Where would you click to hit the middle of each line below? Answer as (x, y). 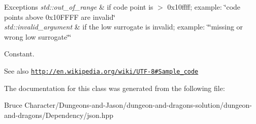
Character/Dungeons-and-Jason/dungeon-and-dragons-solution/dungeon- (138, 105)
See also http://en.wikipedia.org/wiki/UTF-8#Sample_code (101, 70)
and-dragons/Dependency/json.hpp (59, 115)
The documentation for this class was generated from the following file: (115, 88)
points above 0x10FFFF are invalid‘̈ (60, 17)
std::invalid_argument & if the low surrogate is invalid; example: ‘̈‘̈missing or (124, 27)
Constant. (19, 54)
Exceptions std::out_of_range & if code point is (79, 7)
